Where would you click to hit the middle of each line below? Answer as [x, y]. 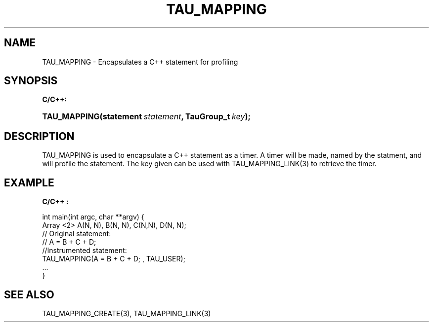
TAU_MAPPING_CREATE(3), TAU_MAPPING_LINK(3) [127, 313]
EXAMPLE [29, 182]
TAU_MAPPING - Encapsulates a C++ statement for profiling [140, 62]
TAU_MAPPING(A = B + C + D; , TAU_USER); [114, 259]
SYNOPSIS [31, 81]
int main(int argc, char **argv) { [93, 217]
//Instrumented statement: [85, 251]
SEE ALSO [29, 294]
